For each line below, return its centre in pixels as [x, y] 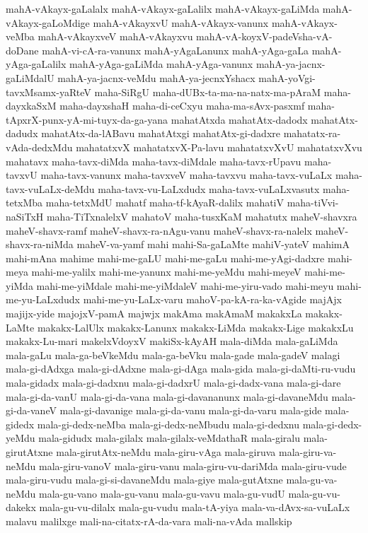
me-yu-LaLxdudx [43, 299]
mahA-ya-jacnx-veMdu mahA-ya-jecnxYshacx [156, 77]
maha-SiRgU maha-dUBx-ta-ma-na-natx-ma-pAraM [208, 92]
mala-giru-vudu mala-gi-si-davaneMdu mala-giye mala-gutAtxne [144, 480]
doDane [22, 50]
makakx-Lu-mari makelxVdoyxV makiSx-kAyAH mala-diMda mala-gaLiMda [172, 341]
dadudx [22, 133]
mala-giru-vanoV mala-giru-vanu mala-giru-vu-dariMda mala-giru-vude [193, 465]
